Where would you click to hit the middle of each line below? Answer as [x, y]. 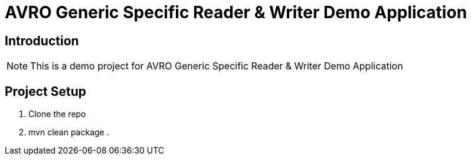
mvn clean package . [69, 132]
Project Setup [46, 91]
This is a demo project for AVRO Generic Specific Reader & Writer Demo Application [217, 66]
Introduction [42, 41]
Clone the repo [57, 114]
